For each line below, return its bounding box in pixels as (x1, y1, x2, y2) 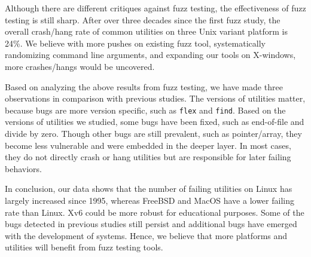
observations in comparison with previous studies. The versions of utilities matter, (5, 92, 306, 105)
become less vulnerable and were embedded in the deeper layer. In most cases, (5, 139, 291, 151)
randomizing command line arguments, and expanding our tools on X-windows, (5, 48, 296, 61)
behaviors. (5, 162, 42, 175)
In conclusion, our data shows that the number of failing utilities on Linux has (5, 182, 292, 195)
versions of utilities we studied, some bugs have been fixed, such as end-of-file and (5, 115, 304, 128)
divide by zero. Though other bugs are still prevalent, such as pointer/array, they (5, 127, 302, 139)
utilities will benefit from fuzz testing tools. (5, 241, 163, 253)
